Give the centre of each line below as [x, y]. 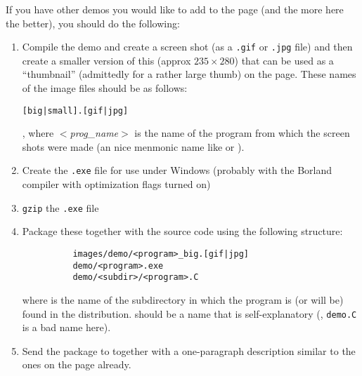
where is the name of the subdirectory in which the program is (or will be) [183, 299]
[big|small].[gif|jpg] [75, 110]
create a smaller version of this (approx [106, 60]
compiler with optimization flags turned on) [116, 184]
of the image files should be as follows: [105, 88]
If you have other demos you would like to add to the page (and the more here [175, 9]
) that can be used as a [284, 60]
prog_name [94, 133]
